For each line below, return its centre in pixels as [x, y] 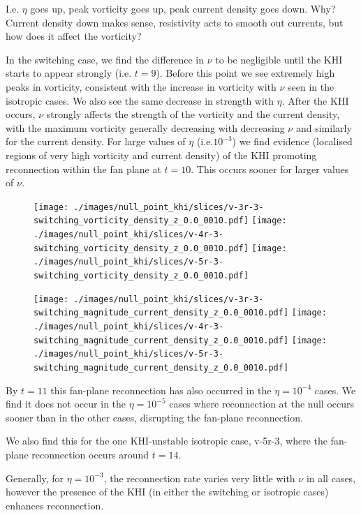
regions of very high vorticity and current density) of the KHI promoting [161, 155]
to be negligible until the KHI [279, 59]
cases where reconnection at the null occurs [262, 404]
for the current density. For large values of [96, 141]
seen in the [311, 86]
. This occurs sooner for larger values [270, 169]
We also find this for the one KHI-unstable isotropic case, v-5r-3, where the [167, 441]
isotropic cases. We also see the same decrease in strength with [140, 100]
